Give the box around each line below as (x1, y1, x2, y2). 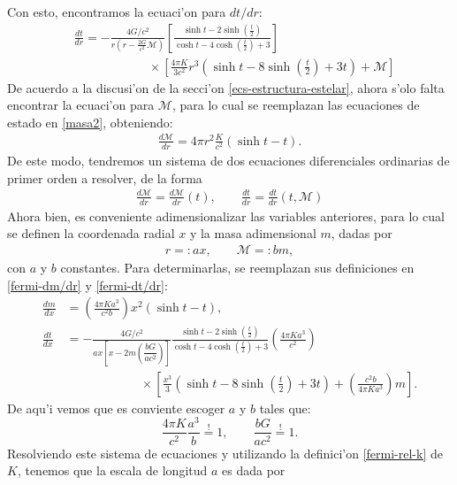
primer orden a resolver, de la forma (7, 168, 202, 187)
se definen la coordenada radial (7, 224, 175, 242)
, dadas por (331, 224, 392, 242)
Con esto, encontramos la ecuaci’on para (7, 3, 226, 20)
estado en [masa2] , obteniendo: (7, 112, 173, 131)
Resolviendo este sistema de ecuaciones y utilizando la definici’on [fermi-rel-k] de (7, 443, 443, 462)
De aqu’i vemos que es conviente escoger (7, 398, 225, 417)
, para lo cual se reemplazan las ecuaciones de (171, 96, 420, 114)
